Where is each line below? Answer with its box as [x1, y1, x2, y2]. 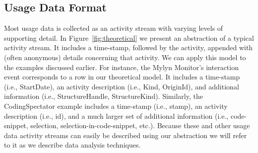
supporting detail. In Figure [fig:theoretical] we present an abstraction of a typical [4, 32, 254, 43]
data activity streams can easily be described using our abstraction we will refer [4, 130, 247, 140]
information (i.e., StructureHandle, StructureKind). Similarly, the [4, 91, 203, 101]
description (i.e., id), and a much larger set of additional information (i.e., [4, 110, 229, 121]
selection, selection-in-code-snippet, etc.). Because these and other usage [30, 120, 250, 131]
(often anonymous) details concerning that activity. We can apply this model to [4, 52, 246, 62]
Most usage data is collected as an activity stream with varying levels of [4, 23, 223, 33]
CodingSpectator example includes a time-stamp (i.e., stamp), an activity [4, 100, 228, 111]
